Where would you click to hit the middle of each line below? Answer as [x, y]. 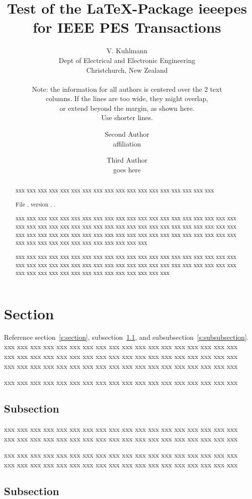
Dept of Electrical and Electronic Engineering [127, 60]
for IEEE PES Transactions [127, 27]
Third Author [127, 160]
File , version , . [35, 204]
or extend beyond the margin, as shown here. [127, 108]
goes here [127, 169]
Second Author [127, 134]
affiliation [127, 143]
